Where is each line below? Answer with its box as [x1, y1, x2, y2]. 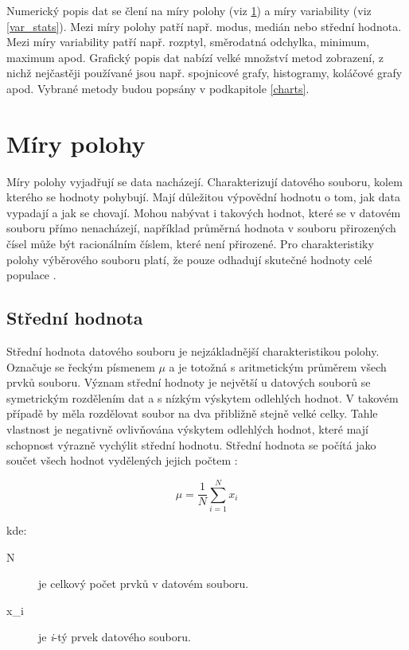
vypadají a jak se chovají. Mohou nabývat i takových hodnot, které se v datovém [6, 204, 401, 220]
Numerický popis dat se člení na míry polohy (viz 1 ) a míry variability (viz [6, 2, 372, 18]
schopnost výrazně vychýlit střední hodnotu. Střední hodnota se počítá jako [6, 436, 376, 453]
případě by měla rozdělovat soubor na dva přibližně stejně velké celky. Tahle [6, 405, 378, 422]
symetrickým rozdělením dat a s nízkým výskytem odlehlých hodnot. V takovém [6, 389, 399, 406]
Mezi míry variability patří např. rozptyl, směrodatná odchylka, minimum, [6, 33, 370, 50]
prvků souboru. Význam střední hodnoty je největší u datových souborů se [6, 374, 371, 391]
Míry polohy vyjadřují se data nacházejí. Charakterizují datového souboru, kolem [6, 173, 403, 189]
